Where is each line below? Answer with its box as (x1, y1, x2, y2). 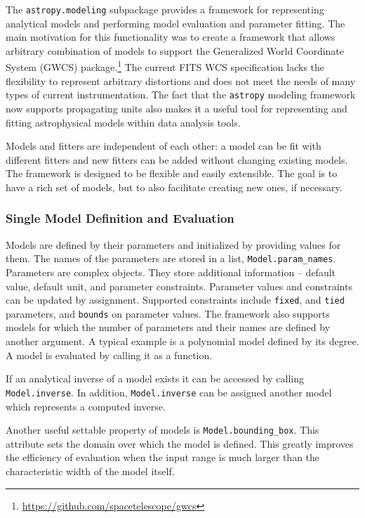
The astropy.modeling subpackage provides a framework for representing (6, 2, 324, 16)
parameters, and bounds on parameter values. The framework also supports (6, 306, 330, 320)
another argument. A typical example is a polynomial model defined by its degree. (6, 334, 359, 349)
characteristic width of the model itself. (6, 463, 175, 478)
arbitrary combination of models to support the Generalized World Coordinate (6, 43, 345, 58)
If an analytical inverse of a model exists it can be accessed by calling (6, 371, 305, 386)
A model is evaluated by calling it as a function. (6, 347, 213, 362)
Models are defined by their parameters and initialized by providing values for (6, 237, 341, 252)
